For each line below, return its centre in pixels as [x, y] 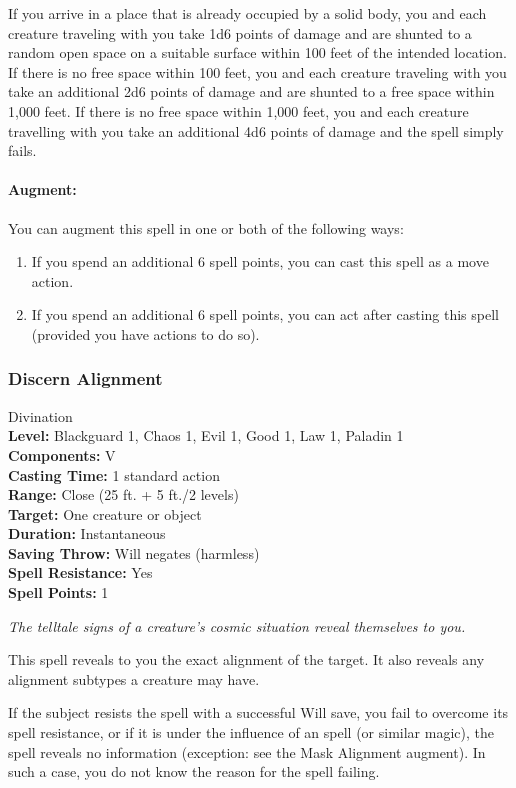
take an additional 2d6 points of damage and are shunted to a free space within [251, 91]
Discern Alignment [85, 378]
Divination [40, 415]
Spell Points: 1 [58, 592]
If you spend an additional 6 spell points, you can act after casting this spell [265, 314]
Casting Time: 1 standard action [114, 474]
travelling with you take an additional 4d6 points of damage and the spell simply [256, 130]
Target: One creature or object [105, 513]
